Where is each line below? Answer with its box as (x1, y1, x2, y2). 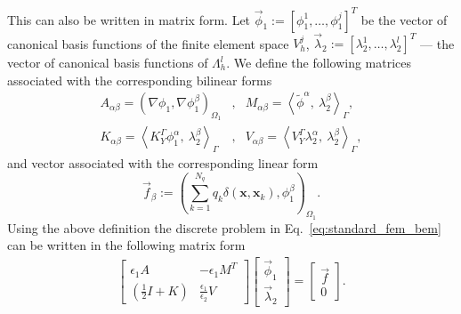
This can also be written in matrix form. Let (7, 10, 251, 28)
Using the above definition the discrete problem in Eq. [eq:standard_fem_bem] (7, 218, 441, 237)
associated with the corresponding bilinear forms (7, 70, 272, 89)
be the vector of (360, 10, 448, 28)
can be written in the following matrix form (7, 236, 246, 254)
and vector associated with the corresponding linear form (7, 154, 319, 173)
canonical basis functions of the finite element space (7, 34, 289, 52)
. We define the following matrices (226, 53, 412, 71)
